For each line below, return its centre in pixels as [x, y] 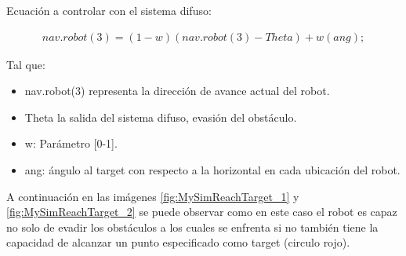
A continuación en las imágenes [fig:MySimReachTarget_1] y [153, 196]
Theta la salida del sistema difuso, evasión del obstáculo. [161, 117]
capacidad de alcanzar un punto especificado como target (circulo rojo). [178, 242]
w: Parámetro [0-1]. [71, 143]
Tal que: [26, 64]
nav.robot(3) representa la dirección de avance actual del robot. [177, 91]
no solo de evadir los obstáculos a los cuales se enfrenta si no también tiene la [192, 227]
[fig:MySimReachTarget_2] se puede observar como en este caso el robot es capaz [202, 212]
